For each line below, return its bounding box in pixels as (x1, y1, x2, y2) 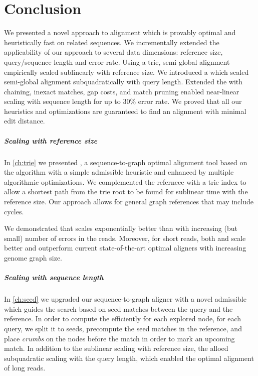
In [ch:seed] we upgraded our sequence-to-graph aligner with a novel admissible (4, 294, 246, 304)
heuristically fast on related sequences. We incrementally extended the (4, 37, 219, 47)
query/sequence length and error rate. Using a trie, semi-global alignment (4, 56, 230, 67)
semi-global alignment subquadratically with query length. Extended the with (4, 76, 243, 87)
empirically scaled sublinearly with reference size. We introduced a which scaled (4, 66, 249, 77)
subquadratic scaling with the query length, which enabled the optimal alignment (4, 352, 254, 363)
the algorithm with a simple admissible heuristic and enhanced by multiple (4, 167, 234, 177)
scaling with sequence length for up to (4, 96, 121, 106)
